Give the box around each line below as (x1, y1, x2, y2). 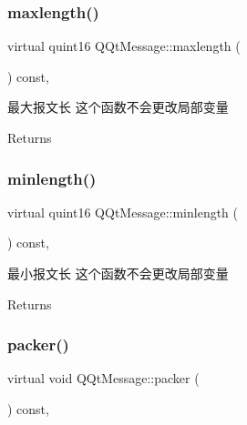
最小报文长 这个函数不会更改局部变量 (7, 264, 229, 282)
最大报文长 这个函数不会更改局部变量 (7, 97, 229, 116)
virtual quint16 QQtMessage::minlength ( (7, 202, 239, 221)
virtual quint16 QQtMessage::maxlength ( (7, 36, 241, 56)
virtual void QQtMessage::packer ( (7, 369, 200, 388)
